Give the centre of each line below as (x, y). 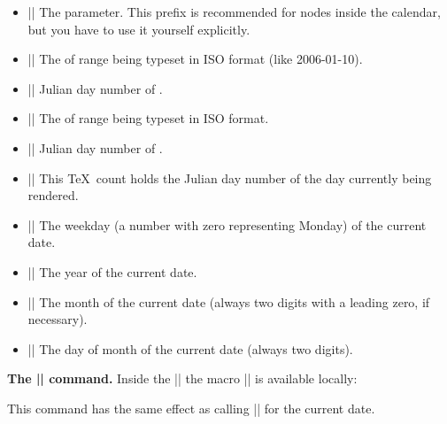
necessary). (58, 319)
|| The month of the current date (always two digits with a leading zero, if (229, 301)
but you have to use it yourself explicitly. (139, 29)
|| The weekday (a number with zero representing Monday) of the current (227, 224)
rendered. (53, 195)
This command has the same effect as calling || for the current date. (191, 408)
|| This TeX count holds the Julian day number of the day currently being (230, 177)
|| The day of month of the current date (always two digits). (190, 348)
